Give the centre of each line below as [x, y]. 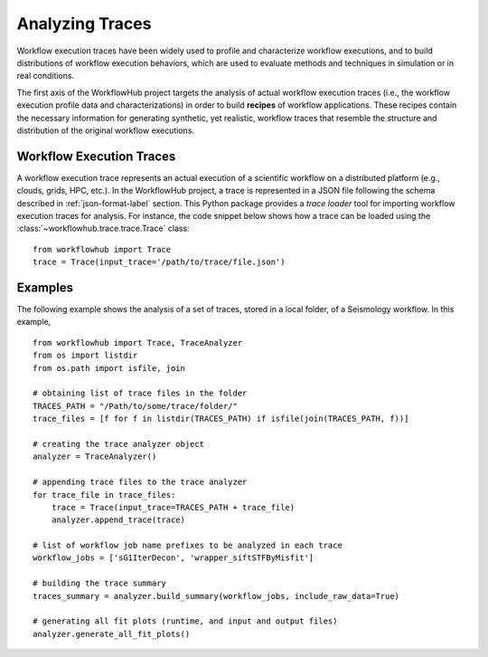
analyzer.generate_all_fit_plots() [112, 634]
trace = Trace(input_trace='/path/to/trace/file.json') [159, 262]
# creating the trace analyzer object [119, 444]
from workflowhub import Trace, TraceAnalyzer [138, 343]
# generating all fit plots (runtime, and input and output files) [185, 621]
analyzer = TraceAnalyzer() [95, 457]
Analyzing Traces [84, 24]
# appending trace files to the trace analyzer [140, 482]
